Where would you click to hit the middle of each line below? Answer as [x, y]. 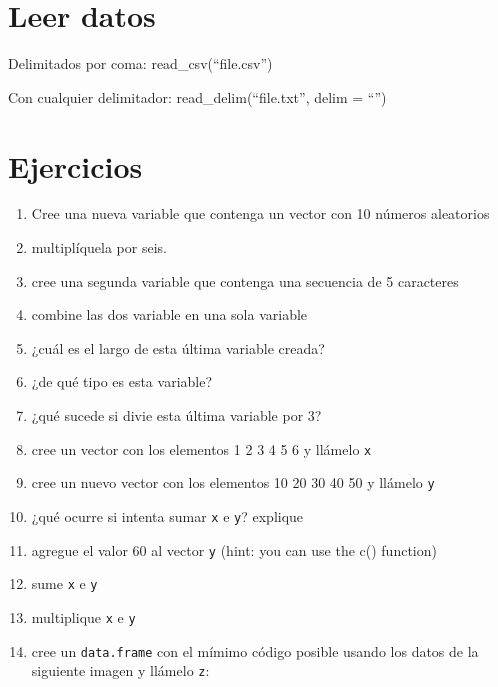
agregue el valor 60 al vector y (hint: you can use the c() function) [234, 549]
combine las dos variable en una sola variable [169, 314]
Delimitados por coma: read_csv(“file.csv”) [140, 63]
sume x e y [64, 583]
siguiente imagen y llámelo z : [120, 670]
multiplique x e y [83, 616]
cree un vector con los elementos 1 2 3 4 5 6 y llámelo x [201, 448]
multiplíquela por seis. [99, 247]
